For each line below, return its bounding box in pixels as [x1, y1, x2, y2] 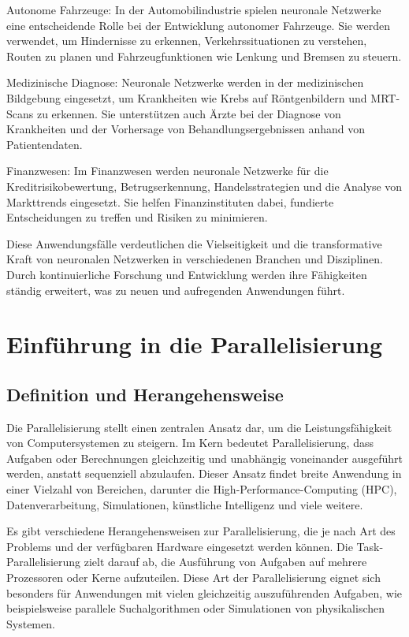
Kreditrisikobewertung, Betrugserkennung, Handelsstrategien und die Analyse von [6, 177, 403, 194]
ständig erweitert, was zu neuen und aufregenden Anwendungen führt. [6, 281, 345, 298]
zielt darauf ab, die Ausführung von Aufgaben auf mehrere [84, 553, 367, 570]
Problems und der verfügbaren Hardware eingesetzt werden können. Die [6, 538, 353, 554]
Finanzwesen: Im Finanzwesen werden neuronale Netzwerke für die [6, 162, 329, 179]
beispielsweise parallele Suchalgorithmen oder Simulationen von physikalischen [6, 600, 385, 617]
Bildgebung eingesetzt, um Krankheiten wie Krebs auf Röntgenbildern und [6, 89, 367, 106]
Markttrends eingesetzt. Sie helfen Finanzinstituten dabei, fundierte [6, 193, 334, 210]
